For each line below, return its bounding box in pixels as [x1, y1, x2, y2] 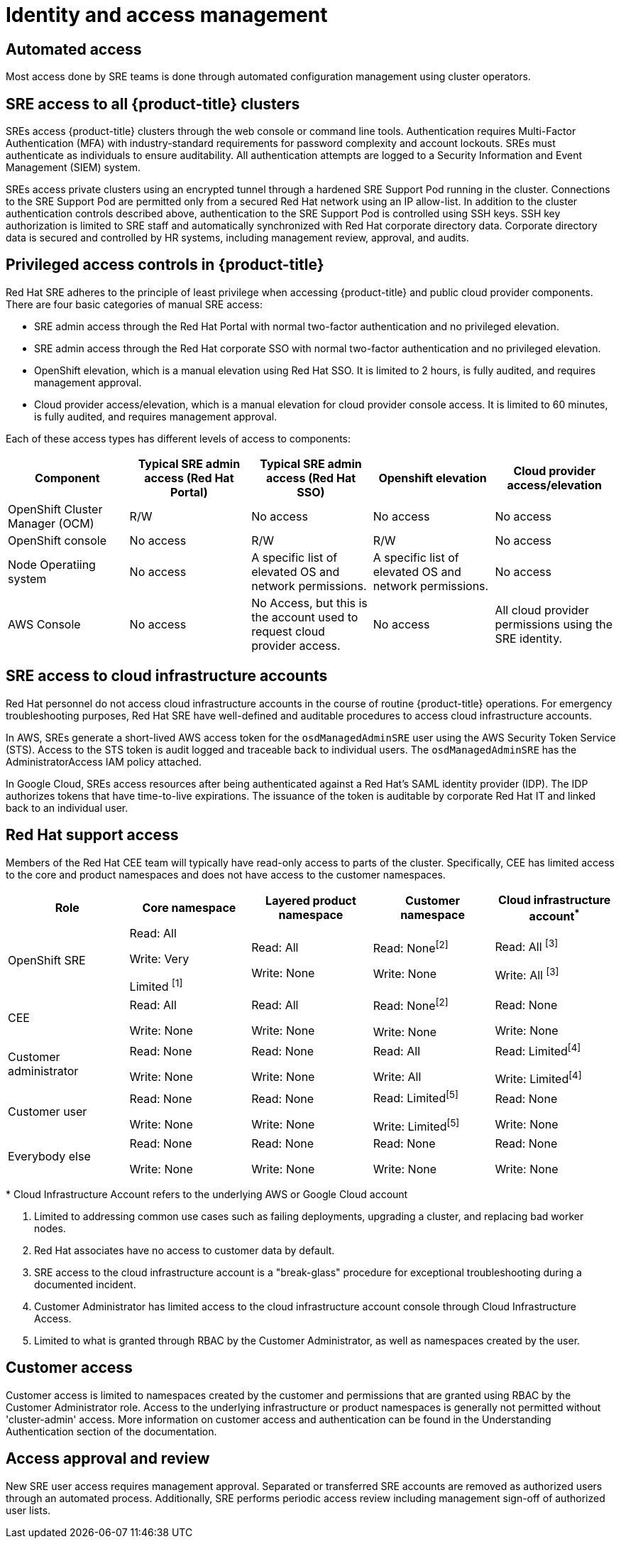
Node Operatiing [8, 557, 96, 572]
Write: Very [129, 951, 189, 966]
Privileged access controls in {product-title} [6, 256, 324, 274]
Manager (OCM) [8, 516, 94, 531]
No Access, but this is [251, 595, 368, 610]
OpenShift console [8, 533, 106, 548]
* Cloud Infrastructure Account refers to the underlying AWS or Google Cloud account [6, 1187, 408, 1200]
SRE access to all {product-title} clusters [6, 94, 300, 113]
